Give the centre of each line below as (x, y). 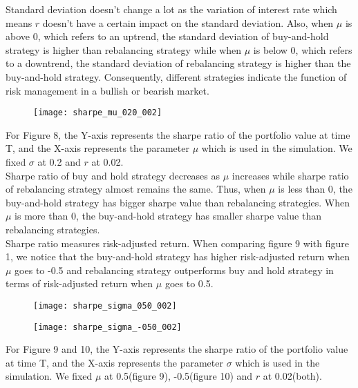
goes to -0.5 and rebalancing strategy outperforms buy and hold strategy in (174, 270)
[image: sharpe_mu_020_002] (98, 113)
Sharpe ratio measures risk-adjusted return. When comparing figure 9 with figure (177, 243)
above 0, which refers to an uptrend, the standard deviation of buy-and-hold (167, 36)
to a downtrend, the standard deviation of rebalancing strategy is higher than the (178, 63)
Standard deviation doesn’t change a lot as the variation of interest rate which (171, 9)
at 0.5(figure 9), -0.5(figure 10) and (179, 376)
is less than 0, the (315, 189)
